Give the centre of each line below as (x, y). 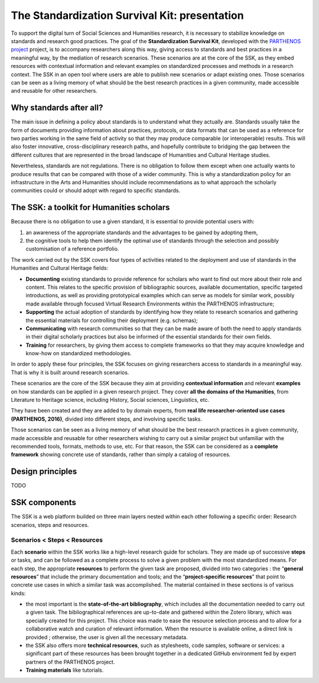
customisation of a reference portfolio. (72, 249)
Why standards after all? (57, 108)
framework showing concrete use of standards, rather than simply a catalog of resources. (121, 454)
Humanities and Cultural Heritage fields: (60, 268)
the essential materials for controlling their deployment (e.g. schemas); (112, 320)
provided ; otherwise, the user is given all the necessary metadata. (107, 637)
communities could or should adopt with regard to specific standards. (95, 191)
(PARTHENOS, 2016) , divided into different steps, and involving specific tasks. (106, 419)
